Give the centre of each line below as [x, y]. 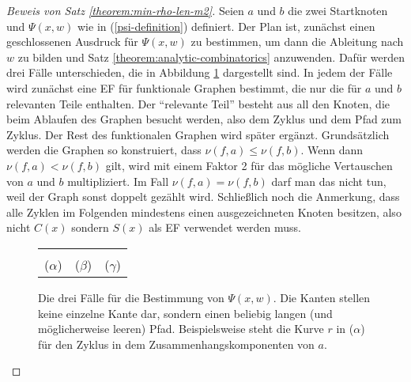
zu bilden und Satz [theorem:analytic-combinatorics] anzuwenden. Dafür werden [211, 57]
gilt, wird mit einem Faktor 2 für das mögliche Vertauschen [249, 165]
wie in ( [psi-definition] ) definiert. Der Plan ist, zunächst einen [226, 26]
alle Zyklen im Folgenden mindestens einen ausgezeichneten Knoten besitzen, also [204, 212]
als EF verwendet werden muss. [225, 227]
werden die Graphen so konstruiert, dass [104, 150]
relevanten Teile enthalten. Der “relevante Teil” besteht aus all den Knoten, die [198, 103]
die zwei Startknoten [338, 10]
